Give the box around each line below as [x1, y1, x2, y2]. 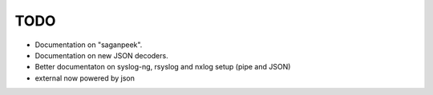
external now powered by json [34, 73, 136, 83]
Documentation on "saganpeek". [34, 40, 143, 49]
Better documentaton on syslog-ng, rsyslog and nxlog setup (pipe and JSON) [34, 62, 291, 72]
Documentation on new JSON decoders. [34, 50, 168, 60]
